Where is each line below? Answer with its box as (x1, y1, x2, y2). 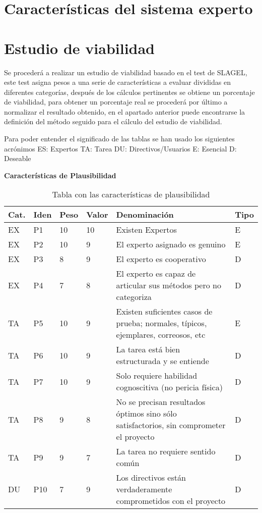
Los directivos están (116, 472, 186, 484)
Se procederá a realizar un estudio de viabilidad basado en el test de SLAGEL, (4, 67, 247, 77)
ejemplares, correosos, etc (116, 329, 206, 341)
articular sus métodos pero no (116, 279, 221, 291)
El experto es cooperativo (116, 253, 206, 265)
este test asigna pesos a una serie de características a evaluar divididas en (4, 77, 231, 87)
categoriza (116, 291, 152, 303)
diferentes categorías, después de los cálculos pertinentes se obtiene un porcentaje (4, 86, 255, 97)
